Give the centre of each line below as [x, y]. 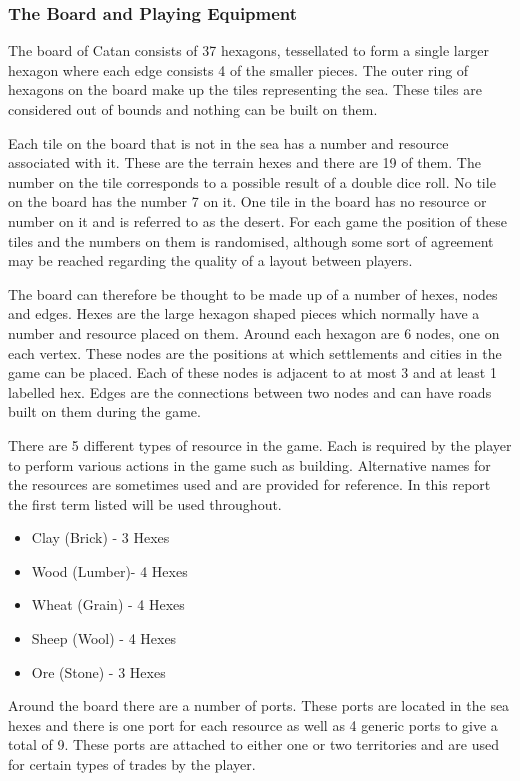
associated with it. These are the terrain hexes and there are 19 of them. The [244, 162]
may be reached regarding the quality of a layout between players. [210, 260]
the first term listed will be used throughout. [145, 503]
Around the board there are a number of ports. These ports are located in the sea [259, 705]
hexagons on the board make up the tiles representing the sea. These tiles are [245, 89]
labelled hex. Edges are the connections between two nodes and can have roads [250, 391]
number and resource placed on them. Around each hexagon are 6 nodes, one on [254, 332]
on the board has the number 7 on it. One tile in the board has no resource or [247, 201]
